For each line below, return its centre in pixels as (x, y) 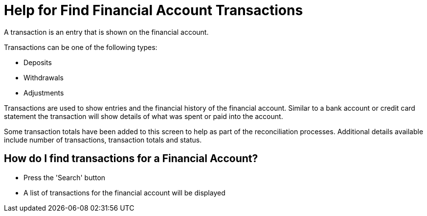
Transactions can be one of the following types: (81, 47)
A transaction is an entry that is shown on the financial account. (106, 32)
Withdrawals (44, 77)
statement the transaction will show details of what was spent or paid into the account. (144, 116)
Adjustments (44, 93)
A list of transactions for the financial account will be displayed (124, 192)
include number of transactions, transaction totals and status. (103, 140)
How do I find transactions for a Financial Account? (131, 159)
